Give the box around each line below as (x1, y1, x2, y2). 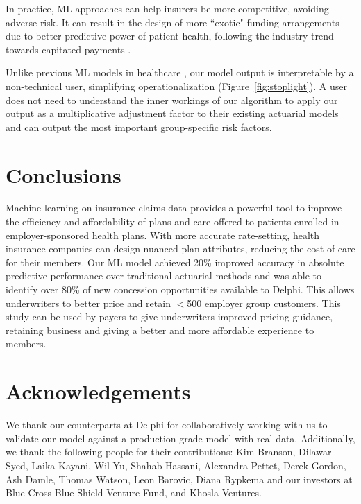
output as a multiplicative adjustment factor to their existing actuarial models (6, 106, 339, 121)
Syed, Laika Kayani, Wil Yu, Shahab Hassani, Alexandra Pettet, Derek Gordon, (6, 458, 346, 472)
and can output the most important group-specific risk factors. (6, 119, 272, 134)
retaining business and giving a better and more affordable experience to (6, 322, 314, 337)
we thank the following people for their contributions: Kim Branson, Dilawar (6, 444, 332, 459)
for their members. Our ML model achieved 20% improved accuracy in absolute (6, 254, 344, 269)
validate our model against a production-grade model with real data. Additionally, (6, 431, 355, 445)
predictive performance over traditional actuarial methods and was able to (6, 268, 322, 283)
